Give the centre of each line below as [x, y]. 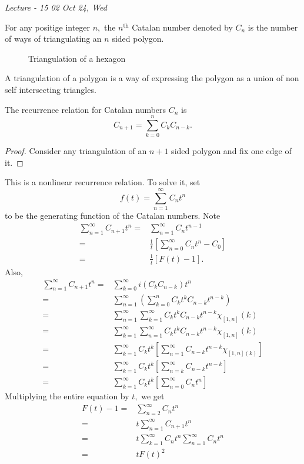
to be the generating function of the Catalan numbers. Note [113, 216]
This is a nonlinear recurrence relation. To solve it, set [103, 182]
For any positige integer [48, 27]
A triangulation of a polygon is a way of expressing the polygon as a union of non [152, 78]
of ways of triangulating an [53, 39]
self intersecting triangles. [51, 89]
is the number [273, 27]
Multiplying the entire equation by [67, 396]
